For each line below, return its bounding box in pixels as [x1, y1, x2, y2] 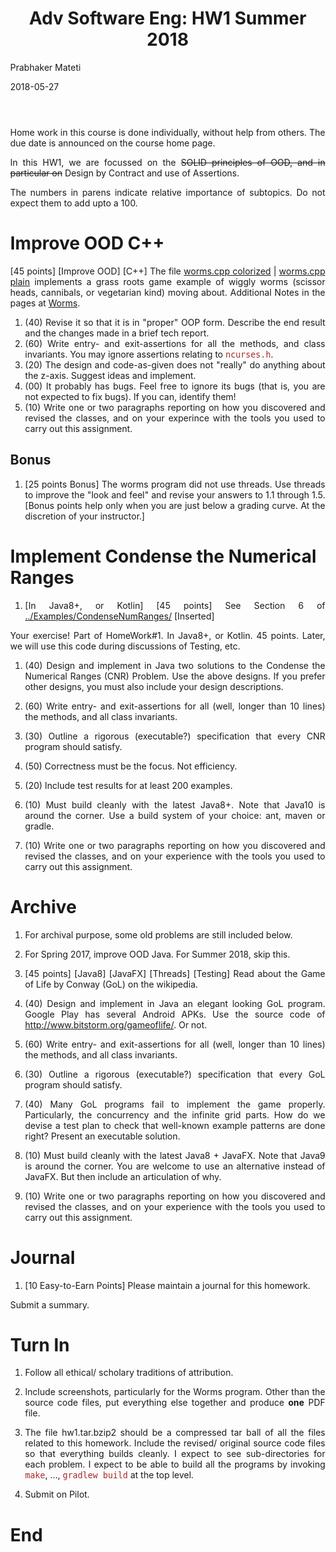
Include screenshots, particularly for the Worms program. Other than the [24, 1386, 326, 1398]
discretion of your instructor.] [24, 510, 146, 522]
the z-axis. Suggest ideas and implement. [24, 369, 196, 381]
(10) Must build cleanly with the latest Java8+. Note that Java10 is [24, 798, 326, 811]
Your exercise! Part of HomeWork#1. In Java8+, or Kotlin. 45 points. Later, [10, 629, 326, 641]
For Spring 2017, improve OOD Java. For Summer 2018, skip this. [24, 948, 291, 960]
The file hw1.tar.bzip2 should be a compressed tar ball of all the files [24, 1427, 326, 1439]
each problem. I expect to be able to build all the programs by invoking [24, 1458, 326, 1471]
